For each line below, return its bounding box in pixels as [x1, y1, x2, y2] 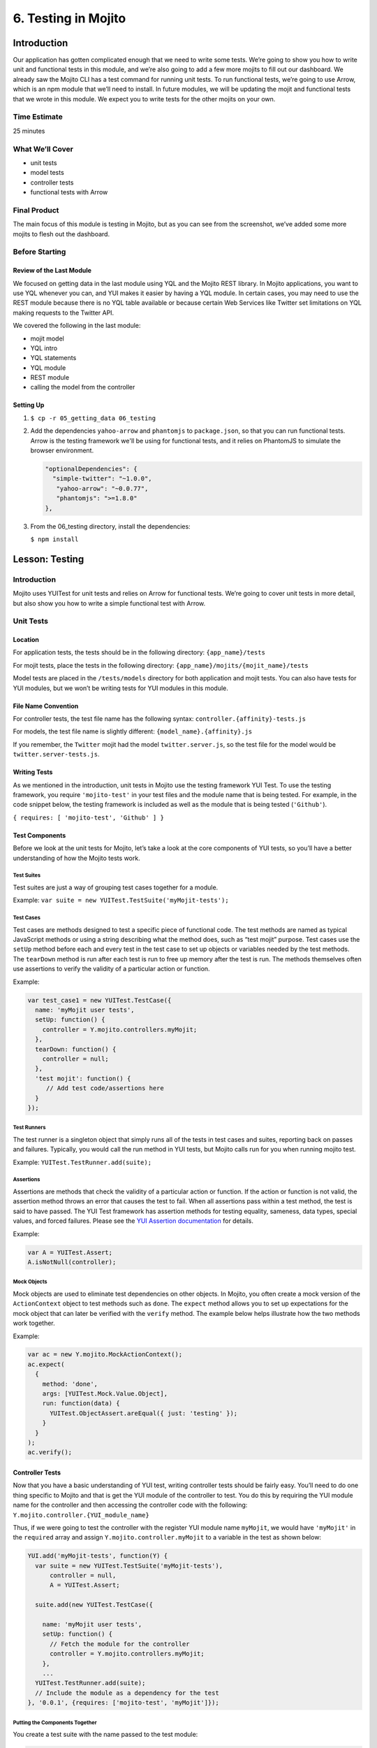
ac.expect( [27, 1360, 65, 1368]
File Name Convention [13, 701, 79, 710]
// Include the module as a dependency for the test [35, 1689, 219, 1697]
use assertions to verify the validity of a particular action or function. [13, 965, 210, 973]
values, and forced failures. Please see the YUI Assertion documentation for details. [13, 1217, 254, 1225]
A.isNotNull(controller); [27, 1258, 117, 1266]
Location [13, 636, 40, 644]
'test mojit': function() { [35, 1074, 131, 1082]
